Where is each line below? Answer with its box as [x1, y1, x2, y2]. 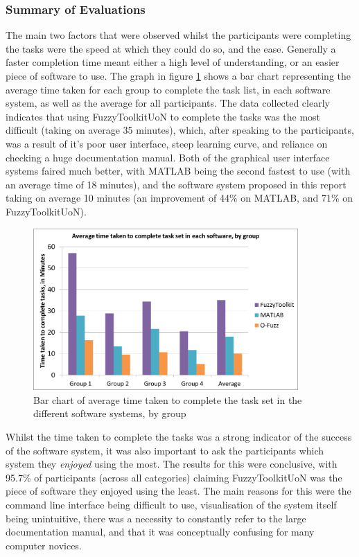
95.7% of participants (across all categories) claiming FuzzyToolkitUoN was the [6, 470, 342, 484]
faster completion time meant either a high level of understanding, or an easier [6, 55, 340, 69]
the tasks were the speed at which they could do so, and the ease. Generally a [6, 41, 336, 55]
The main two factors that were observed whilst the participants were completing [6, 28, 351, 42]
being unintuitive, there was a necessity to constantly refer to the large [6, 511, 306, 525]
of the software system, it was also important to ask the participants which [6, 443, 324, 457]
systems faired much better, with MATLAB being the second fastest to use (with [6, 163, 351, 178]
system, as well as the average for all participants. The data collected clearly [6, 96, 330, 110]
